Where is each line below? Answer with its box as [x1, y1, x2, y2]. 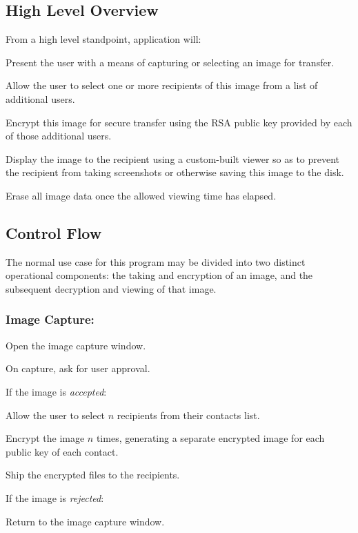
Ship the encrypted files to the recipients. [6, 467, 180, 482]
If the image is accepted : [6, 384, 107, 398]
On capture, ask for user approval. [6, 361, 150, 376]
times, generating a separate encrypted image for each [96, 431, 325, 445]
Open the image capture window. [6, 338, 146, 352]
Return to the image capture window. [6, 514, 165, 528]
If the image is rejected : [6, 490, 104, 505]
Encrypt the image [6, 431, 85, 445]
